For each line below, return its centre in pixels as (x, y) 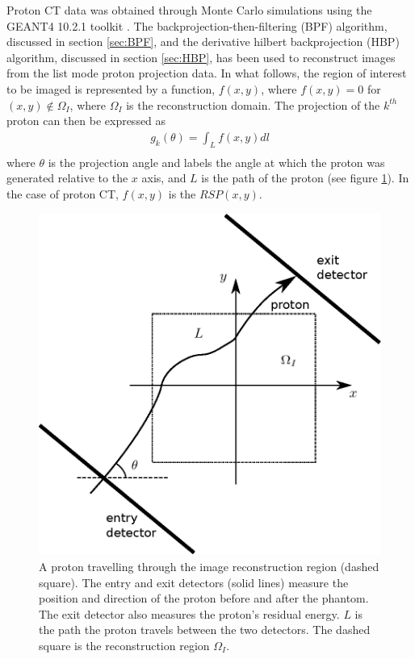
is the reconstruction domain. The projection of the (253, 104)
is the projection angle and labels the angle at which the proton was (216, 162)
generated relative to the (67, 178)
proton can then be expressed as (86, 121)
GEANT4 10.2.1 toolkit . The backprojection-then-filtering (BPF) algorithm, (197, 25)
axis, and (164, 178)
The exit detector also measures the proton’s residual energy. (189, 613)
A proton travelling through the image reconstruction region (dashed (209, 566)
